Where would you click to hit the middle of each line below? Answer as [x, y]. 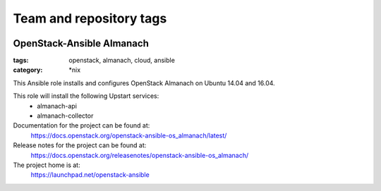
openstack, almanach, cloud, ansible [122, 61]
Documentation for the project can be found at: [81, 125]
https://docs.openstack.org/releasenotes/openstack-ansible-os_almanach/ [140, 155]
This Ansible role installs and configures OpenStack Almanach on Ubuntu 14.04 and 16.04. [144, 83]
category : [28, 70]
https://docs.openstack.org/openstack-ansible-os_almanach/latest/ [129, 135]
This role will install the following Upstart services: [86, 96]
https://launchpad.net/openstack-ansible [90, 175]
